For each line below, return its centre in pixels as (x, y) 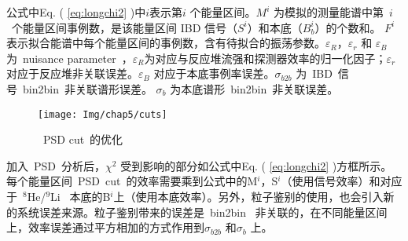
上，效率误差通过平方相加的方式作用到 (105, 227)
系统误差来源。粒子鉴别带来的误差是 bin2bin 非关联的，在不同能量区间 (202, 212)
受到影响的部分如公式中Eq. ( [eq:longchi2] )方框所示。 (256, 165)
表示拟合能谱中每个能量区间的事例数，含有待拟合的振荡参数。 (166, 43)
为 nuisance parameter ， (70, 58)
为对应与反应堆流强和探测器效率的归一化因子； (265, 58)
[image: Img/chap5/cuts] (103, 114)
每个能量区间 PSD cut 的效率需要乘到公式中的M (132, 181)
